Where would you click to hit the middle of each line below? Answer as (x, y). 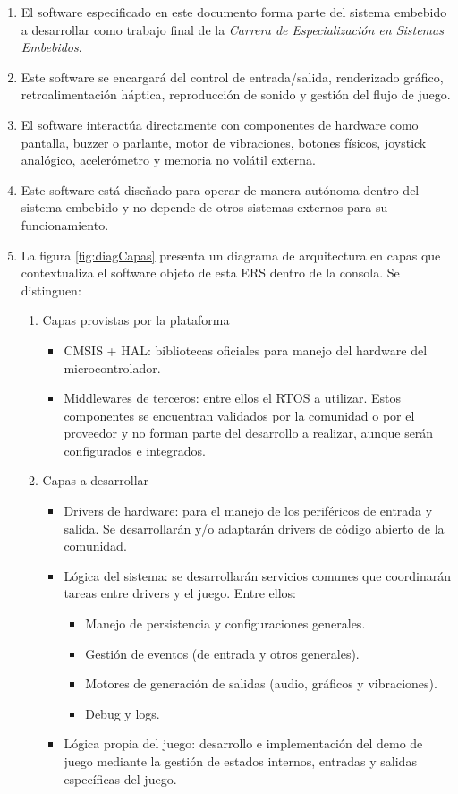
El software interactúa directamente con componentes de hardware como (220, 124)
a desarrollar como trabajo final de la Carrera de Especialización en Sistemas (232, 29)
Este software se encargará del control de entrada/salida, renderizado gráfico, (232, 77)
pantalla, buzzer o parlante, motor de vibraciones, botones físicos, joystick (224, 142)
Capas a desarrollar (96, 480)
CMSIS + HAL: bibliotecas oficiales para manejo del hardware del (246, 350)
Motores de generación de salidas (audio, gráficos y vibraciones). (261, 683)
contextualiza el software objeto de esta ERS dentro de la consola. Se (210, 273)
